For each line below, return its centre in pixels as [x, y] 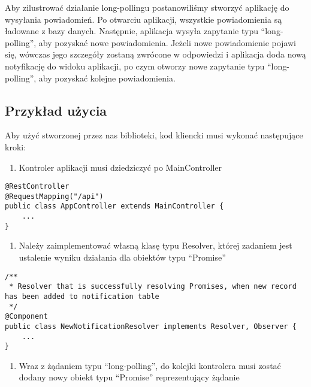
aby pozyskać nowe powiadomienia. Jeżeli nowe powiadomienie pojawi [167, 42]
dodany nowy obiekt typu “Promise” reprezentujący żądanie [129, 377]
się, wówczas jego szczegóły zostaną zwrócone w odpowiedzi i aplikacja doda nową [155, 54]
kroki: [16, 146]
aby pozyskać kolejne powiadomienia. [107, 78]
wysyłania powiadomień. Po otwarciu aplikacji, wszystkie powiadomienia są [144, 19]
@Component [26, 317]
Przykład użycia [56, 110]
